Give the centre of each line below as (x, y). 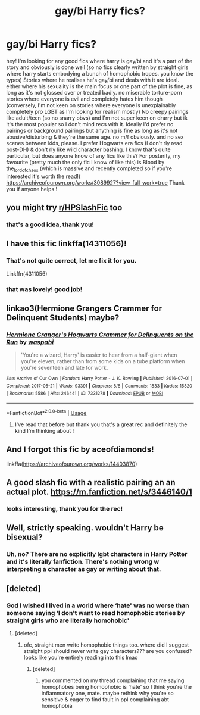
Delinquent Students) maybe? (63, 318)
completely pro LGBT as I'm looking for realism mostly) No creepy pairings (97, 111)
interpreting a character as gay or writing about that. (84, 569)
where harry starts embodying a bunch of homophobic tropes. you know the (100, 73)
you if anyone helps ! (32, 189)
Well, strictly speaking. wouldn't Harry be (85, 528)
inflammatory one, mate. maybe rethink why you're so (107, 693)
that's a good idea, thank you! (50, 224)
